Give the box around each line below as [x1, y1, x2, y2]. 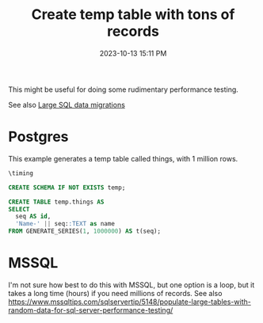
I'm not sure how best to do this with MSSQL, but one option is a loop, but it [8, 279, 255, 290]
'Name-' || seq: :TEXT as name [15, 220, 115, 228]
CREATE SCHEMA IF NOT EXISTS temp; [8, 184, 126, 192]
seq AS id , [15, 212, 51, 221]
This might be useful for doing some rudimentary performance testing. [8, 85, 239, 94]
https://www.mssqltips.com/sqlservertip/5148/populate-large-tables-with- [8, 297, 251, 306]
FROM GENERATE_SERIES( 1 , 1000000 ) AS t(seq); [8, 227, 161, 235]
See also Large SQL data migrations [8, 100, 125, 109]
